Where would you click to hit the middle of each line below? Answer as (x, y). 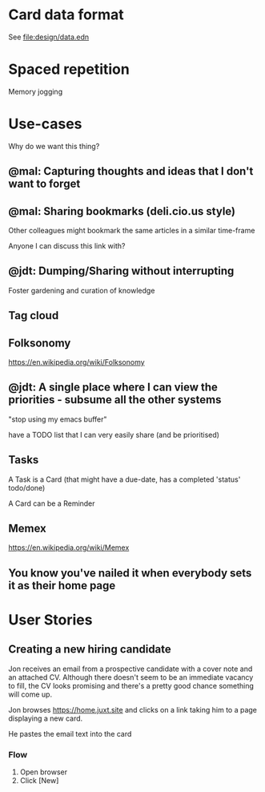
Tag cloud (34, 315)
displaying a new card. (46, 718)
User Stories (50, 620)
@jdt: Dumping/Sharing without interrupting (121, 271)
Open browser (44, 772)
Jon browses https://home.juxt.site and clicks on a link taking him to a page (133, 709)
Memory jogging (35, 91)
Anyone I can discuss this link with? (67, 246)
